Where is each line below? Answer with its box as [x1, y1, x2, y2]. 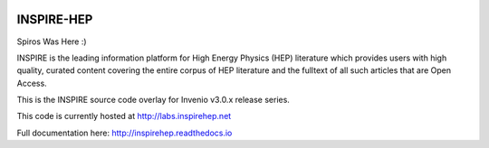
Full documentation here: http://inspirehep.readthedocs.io [16, 127, 233, 138]
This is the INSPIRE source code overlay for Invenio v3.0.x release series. [16, 95, 290, 106]
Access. [16, 78, 47, 88]
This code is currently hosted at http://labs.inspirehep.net [16, 111, 232, 122]
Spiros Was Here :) [16, 36, 87, 47]
